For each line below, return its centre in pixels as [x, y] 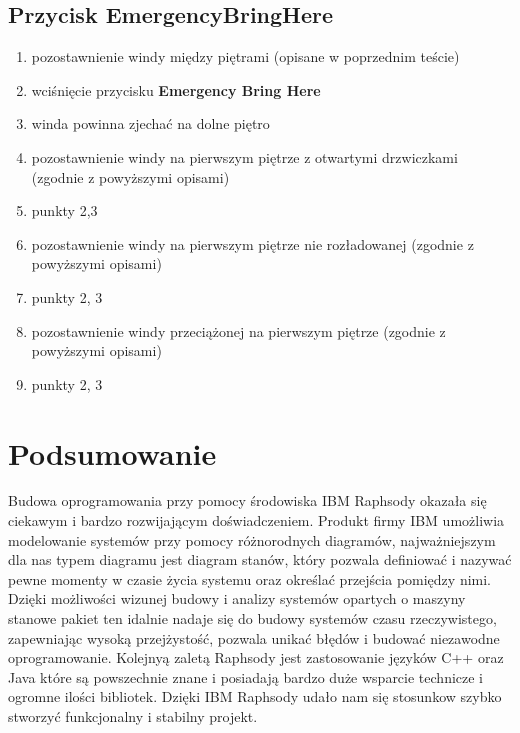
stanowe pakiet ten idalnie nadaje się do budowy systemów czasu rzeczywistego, [252, 618]
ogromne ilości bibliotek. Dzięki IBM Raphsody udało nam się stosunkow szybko [255, 696]
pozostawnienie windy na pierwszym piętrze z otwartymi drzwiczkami [244, 156]
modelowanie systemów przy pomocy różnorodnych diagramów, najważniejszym [252, 539]
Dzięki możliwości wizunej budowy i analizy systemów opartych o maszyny [237, 598]
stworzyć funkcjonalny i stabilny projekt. [133, 715]
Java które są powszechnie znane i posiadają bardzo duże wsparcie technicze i [246, 676]
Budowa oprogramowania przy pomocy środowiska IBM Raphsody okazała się [247, 500]
